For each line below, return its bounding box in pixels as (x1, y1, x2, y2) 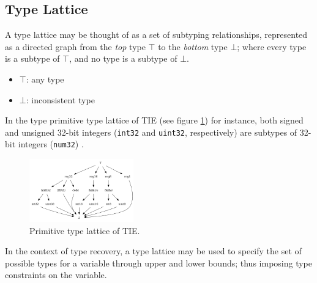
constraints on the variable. (5, 268, 107, 281)
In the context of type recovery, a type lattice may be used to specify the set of (5, 244, 302, 257)
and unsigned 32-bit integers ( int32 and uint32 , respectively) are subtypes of (5, 125, 297, 138)
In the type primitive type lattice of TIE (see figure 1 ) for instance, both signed (5, 114, 304, 127)
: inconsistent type (26, 93, 95, 106)
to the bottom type (158, 40, 228, 53)
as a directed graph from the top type (5, 40, 146, 53)
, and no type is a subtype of (69, 52, 177, 65)
